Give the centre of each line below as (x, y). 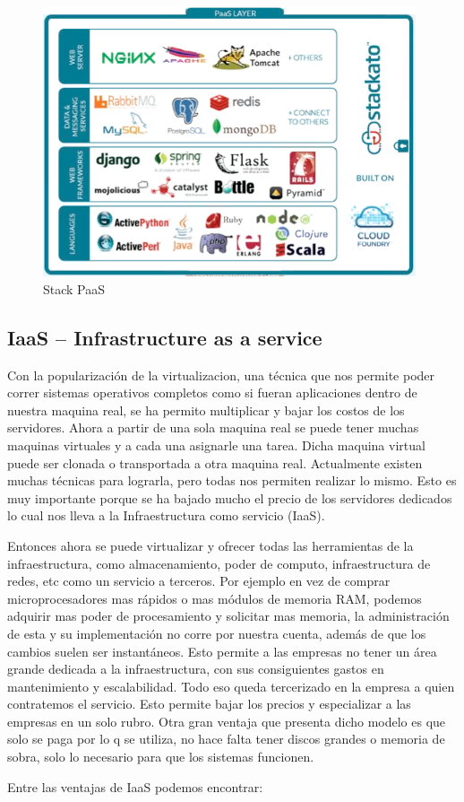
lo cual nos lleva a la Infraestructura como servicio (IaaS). (166, 515)
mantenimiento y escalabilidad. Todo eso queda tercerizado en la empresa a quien (231, 686)
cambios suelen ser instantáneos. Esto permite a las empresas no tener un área (222, 651)
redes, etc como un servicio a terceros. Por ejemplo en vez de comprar (199, 581)
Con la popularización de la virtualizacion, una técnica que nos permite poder (221, 375)
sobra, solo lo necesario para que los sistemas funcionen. (161, 757)
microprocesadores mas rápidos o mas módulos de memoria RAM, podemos (215, 598)
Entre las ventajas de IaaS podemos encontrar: (135, 786)
